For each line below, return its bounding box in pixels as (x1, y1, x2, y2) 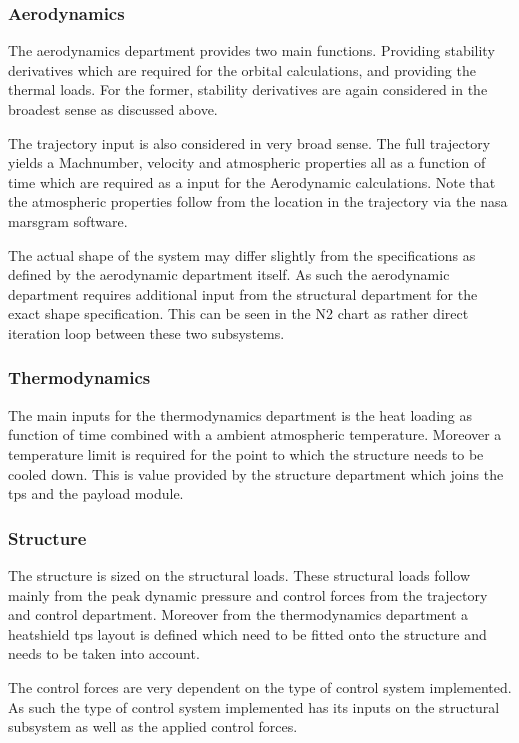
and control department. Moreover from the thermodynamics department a (8, 604, 469, 625)
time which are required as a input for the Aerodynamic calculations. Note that (8, 171, 496, 192)
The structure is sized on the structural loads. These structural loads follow (8, 564, 471, 585)
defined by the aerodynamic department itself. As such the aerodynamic (8, 264, 450, 285)
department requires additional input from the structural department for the (8, 283, 478, 304)
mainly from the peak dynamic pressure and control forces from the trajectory (8, 584, 488, 605)
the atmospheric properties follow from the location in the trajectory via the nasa (8, 191, 508, 212)
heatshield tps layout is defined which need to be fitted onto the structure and (8, 623, 487, 644)
